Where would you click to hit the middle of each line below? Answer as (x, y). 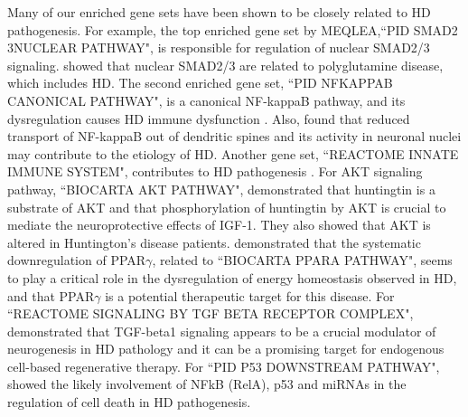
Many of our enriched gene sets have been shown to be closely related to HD (219, 12)
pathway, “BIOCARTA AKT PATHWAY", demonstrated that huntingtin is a (221, 189)
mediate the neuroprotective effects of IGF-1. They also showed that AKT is (219, 225)
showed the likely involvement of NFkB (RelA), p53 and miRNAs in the (207, 384)
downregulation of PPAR (77, 260)
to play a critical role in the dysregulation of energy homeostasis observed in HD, (232, 277)
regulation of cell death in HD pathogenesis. (129, 402)
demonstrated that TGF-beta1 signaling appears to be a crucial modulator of (222, 331)
